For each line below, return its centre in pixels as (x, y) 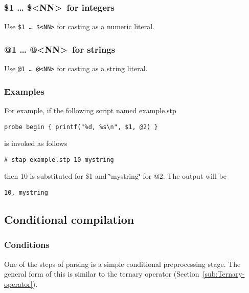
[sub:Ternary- (224, 274)
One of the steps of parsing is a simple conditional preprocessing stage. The (122, 264)
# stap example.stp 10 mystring (59, 160)
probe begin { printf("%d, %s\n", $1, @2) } (81, 127)
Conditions (27, 245)
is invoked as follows (36, 143)
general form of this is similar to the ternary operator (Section (102, 274)
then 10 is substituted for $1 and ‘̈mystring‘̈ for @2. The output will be (115, 176)
